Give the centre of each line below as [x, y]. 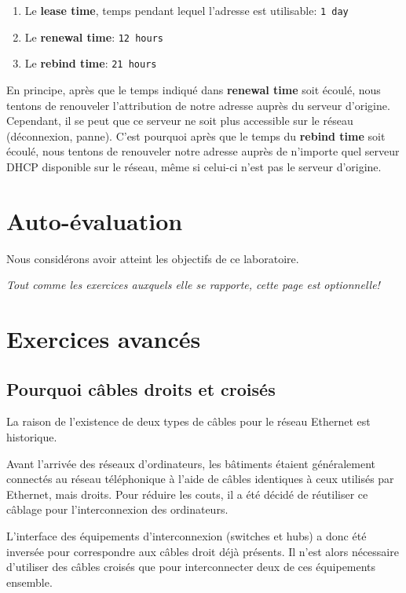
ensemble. [29, 582]
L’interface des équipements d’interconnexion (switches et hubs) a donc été [187, 535]
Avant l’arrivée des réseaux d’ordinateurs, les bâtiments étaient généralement [191, 463]
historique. [32, 437]
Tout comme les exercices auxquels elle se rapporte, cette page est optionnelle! [193, 285]
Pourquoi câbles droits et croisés [141, 388]
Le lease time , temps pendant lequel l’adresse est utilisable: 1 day [187, 10]
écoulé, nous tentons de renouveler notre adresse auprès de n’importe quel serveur [203, 151]
